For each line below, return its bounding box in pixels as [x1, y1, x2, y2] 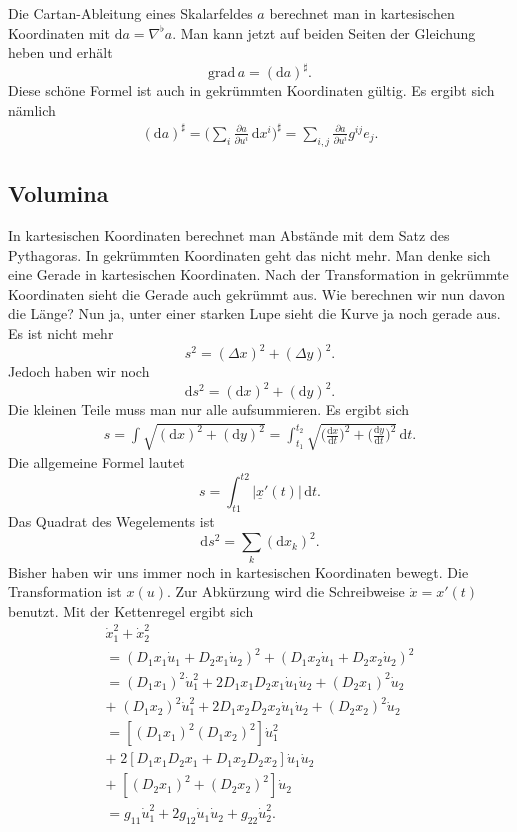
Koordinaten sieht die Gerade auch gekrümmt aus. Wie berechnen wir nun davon [8, 283, 506, 304]
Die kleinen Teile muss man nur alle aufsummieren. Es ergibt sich [8, 399, 410, 420]
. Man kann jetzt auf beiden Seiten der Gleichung [172, 22, 476, 43]
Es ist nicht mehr [8, 322, 114, 343]
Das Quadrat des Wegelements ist [8, 511, 215, 532]
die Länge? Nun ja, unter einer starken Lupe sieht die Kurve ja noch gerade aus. [8, 303, 501, 324]
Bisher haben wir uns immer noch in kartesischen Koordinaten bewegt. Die [8, 561, 469, 582]
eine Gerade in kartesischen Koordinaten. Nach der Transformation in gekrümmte [8, 264, 509, 285]
